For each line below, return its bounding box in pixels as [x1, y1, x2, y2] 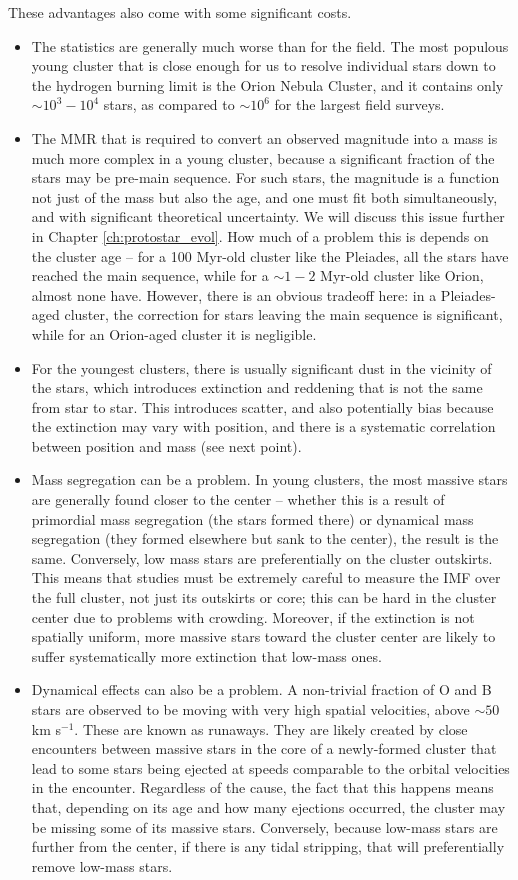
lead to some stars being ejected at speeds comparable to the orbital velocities [31, 757, 510, 778]
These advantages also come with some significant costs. [8, 2, 352, 22]
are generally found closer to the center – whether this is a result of [31, 489, 445, 510]
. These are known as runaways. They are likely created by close [74, 718, 468, 739]
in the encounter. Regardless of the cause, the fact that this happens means [31, 777, 494, 798]
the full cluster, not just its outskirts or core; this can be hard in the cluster [31, 587, 497, 608]
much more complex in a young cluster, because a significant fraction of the [31, 147, 495, 168]
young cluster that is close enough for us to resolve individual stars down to [31, 55, 496, 76]
